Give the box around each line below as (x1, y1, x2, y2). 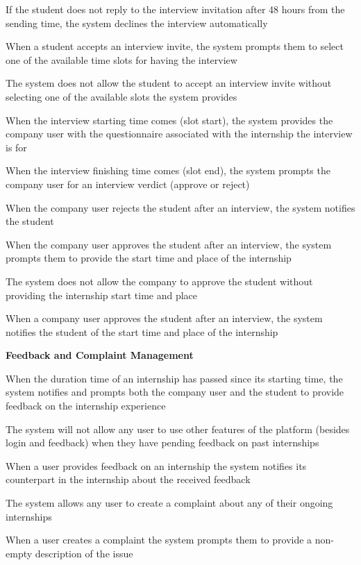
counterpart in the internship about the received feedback (6, 472, 251, 487)
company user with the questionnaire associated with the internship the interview (6, 126, 353, 141)
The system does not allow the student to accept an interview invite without (6, 76, 332, 90)
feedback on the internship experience (6, 398, 166, 413)
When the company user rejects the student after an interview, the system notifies (6, 200, 355, 214)
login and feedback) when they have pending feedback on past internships (6, 435, 319, 450)
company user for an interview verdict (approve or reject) (6, 176, 250, 191)
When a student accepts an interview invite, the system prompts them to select (6, 39, 344, 53)
